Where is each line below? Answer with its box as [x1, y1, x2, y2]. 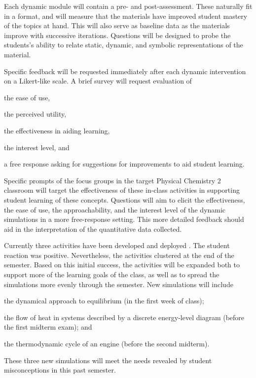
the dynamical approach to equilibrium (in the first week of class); [4, 295, 204, 306]
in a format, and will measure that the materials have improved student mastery [4, 10, 248, 21]
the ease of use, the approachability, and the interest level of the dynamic [4, 204, 226, 214]
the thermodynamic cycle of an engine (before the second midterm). [4, 338, 210, 349]
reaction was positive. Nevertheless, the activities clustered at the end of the [4, 250, 234, 260]
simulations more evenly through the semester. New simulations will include [4, 279, 233, 289]
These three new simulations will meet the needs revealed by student [4, 355, 212, 365]
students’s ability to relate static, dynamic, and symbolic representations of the [4, 40, 243, 50]
